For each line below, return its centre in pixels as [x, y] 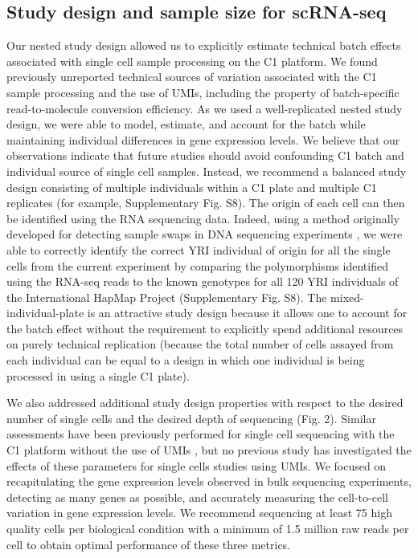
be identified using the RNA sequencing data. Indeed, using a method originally [203, 218]
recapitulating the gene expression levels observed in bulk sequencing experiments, [209, 481]
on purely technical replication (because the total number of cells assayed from [200, 344]
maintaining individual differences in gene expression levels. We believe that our [203, 139]
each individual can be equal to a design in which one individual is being [186, 360]
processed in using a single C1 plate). [98, 375]
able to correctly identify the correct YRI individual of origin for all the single [199, 249]
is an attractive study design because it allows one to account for [247, 313]
